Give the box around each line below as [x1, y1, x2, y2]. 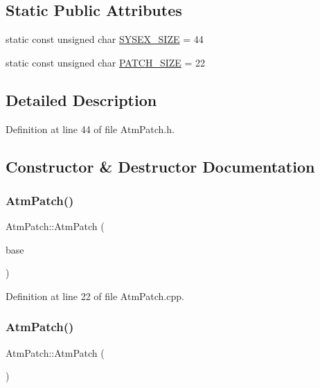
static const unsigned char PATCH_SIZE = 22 [6, 55, 206, 69]
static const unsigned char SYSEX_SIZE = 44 [6, 32, 204, 46]
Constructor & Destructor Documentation [6, 155, 315, 177]
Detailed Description [6, 89, 157, 110]
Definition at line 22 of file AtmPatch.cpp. [6, 288, 184, 303]
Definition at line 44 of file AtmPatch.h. [6, 121, 175, 136]
